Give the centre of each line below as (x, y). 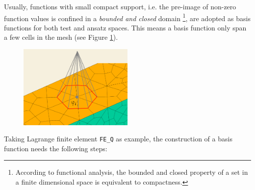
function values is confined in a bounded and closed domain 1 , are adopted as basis (127, 17)
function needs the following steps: (56, 148)
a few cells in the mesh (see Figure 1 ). (61, 37)
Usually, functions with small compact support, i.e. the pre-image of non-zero (120, 6)
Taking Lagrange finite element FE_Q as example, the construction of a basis (118, 139)
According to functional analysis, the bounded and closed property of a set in (132, 172)
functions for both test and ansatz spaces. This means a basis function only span (125, 27)
